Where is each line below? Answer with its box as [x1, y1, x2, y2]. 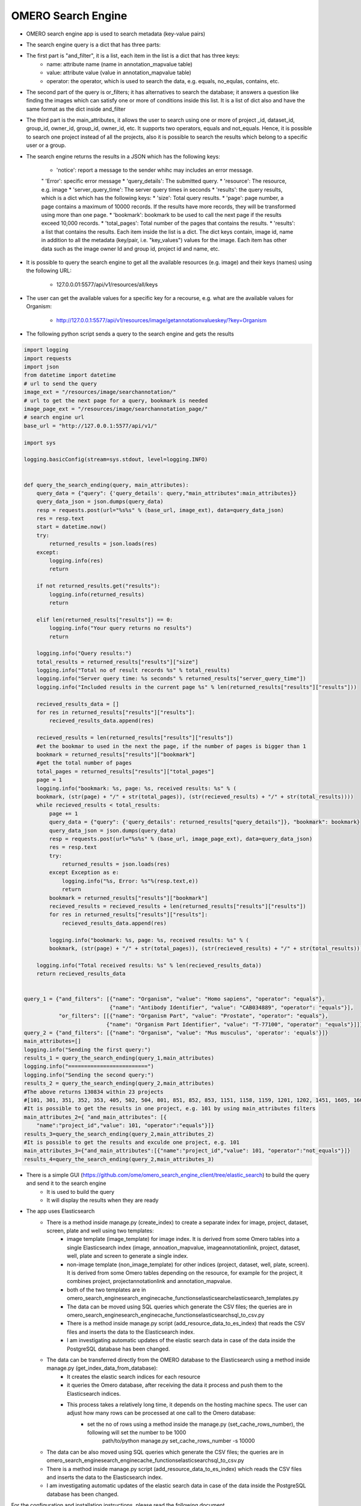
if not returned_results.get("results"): [36, 583, 161, 590]
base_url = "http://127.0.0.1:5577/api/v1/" [23, 422, 158, 429]
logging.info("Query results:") [36, 650, 132, 657]
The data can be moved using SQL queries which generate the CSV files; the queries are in [67, 1303, 293, 1310]
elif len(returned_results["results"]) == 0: [36, 616, 173, 623]
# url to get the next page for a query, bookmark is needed [23, 397, 208, 404]
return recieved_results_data [36, 970, 126, 977]
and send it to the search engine [26, 1179, 106, 1187]
